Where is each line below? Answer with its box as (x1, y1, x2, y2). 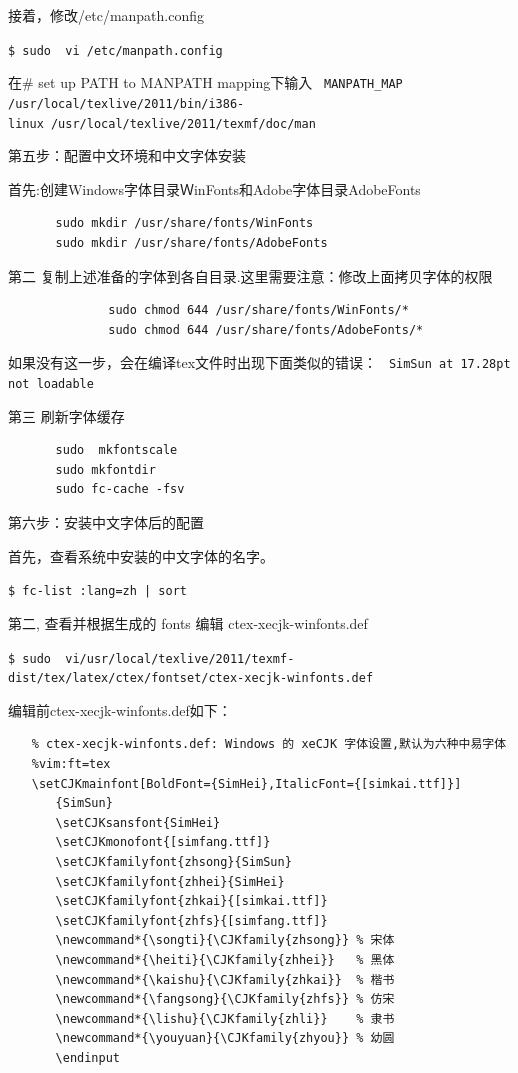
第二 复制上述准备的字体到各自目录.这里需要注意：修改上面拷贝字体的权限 (8, 265, 493, 286)
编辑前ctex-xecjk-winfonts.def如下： (8, 699, 232, 720)
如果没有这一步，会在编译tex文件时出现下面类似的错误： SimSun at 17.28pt (8, 352, 511, 373)
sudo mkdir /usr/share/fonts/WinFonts (55, 216, 314, 231)
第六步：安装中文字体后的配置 (8, 512, 204, 533)
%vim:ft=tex (31, 757, 111, 771)
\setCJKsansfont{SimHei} (55, 815, 221, 830)
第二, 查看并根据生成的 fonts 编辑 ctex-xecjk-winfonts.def (8, 612, 368, 633)
